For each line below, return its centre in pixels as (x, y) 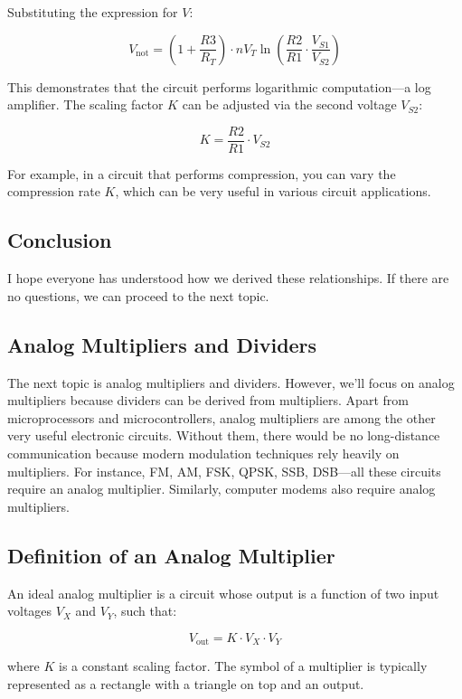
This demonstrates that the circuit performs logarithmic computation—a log (219, 86)
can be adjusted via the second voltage (289, 104)
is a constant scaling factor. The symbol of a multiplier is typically (243, 666)
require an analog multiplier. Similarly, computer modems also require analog (222, 489)
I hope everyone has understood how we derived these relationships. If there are (228, 278)
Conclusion (60, 240)
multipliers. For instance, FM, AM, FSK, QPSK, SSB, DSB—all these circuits (224, 471)
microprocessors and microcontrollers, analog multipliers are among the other (222, 417)
